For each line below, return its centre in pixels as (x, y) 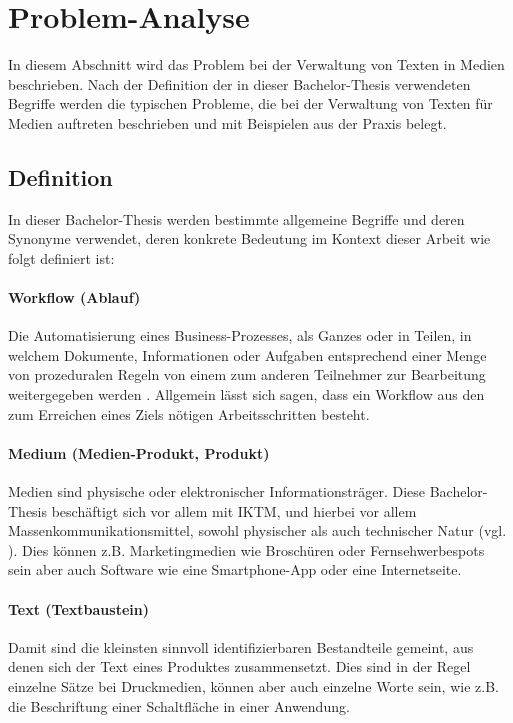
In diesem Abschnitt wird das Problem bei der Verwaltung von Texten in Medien (256, 64)
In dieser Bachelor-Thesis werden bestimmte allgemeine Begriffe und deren (236, 218)
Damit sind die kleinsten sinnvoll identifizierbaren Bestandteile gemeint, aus (241, 646)
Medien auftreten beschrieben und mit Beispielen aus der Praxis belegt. (227, 122)
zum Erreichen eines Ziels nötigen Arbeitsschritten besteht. (189, 413)
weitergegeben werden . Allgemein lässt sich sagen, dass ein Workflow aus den (246, 394)
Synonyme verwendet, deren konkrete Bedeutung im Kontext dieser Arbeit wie (249, 238)
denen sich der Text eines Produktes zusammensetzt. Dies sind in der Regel (239, 666)
